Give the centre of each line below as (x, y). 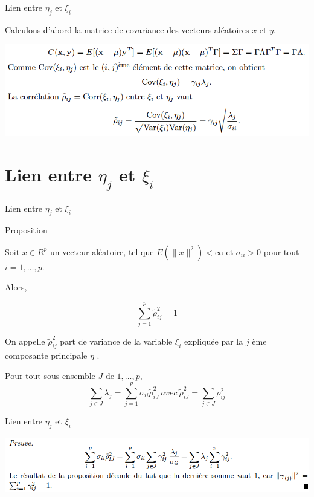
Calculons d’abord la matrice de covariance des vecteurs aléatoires (127, 29)
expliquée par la (213, 341)
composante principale (46, 355)
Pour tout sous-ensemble (50, 375)
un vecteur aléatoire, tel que (102, 251)
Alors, (16, 287)
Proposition (26, 230)
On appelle (25, 341)
